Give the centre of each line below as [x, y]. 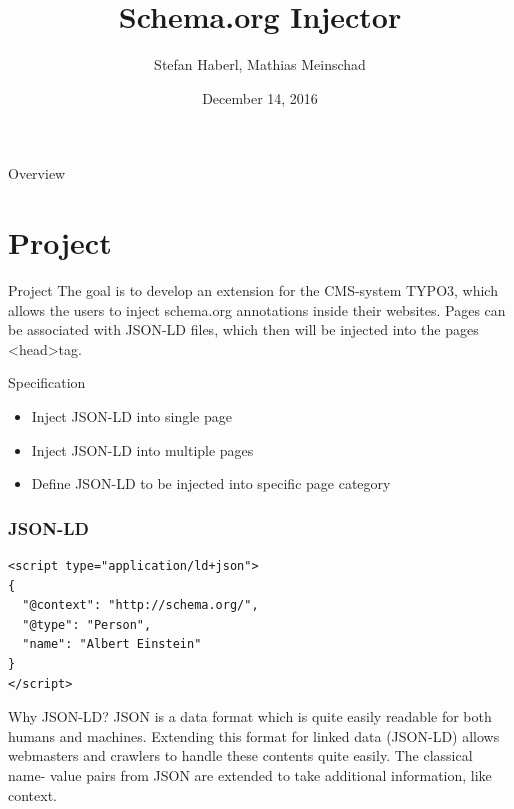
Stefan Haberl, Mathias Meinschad [260, 64]
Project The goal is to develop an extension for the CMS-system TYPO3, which [253, 290]
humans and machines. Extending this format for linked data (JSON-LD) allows [254, 735]
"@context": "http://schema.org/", [140, 605]
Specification [47, 382]
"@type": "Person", [87, 624]
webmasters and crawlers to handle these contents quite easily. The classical [240, 755]
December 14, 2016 [260, 97]
